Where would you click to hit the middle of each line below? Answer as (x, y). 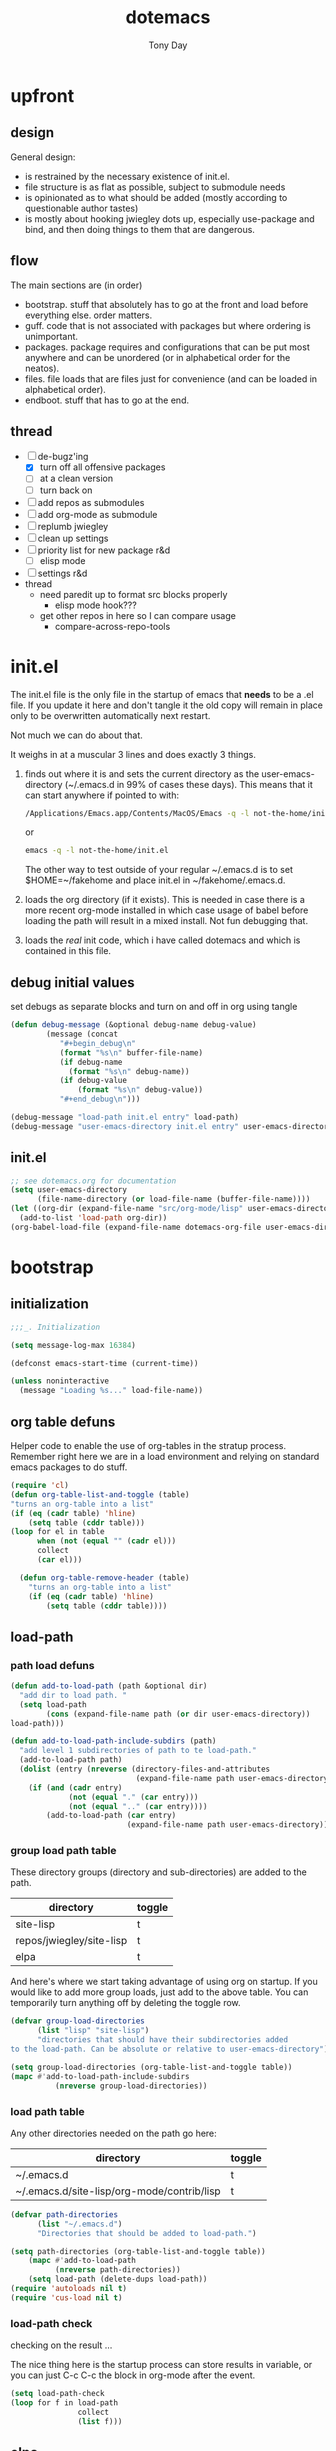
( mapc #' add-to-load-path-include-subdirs (100, 2076)
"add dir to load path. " (73, 1695)
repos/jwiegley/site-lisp (71, 1941)
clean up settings (73, 538)
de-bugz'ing (63, 457)
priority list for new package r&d (104, 550)
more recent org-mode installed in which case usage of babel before (166, 910)
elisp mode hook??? (95, 605)
